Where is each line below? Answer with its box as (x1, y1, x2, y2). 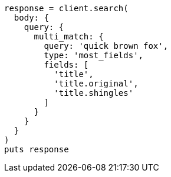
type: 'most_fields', (44, 51, 144, 60)
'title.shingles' (54, 88, 134, 98)
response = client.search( (4, 4, 129, 13)
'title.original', (54, 79, 139, 88)
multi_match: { (34, 32, 104, 41)
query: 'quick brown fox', (44, 41, 169, 51)
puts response (4, 145, 69, 154)
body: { (14, 13, 49, 22)
